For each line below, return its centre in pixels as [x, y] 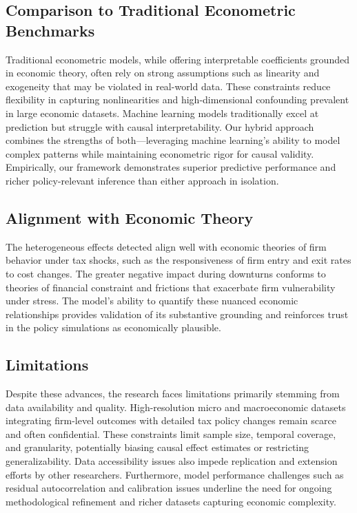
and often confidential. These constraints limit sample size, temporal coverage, [171, 433]
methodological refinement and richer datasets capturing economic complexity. [171, 501]
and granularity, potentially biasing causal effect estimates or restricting [157, 447]
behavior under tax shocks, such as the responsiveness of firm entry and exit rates [178, 260]
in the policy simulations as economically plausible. [113, 327]
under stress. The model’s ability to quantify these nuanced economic [152, 301]
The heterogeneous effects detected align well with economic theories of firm [166, 246]
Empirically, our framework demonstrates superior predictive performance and [171, 167]
